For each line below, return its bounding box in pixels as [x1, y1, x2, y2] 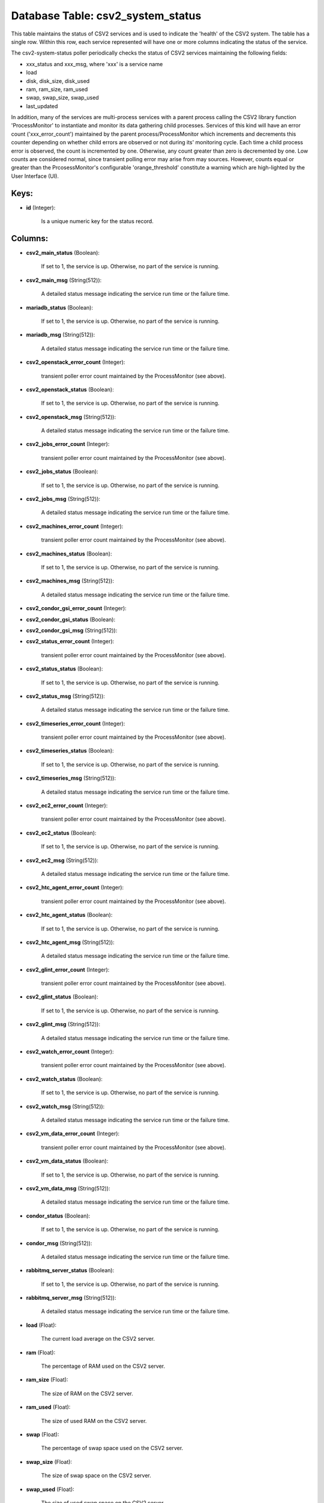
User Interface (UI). [11, 172, 59, 180]
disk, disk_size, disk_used [26, 77, 90, 84]
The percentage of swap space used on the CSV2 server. [41, 1445, 184, 1452]
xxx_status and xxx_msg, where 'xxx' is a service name [26, 60, 163, 67]
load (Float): [26, 1321, 57, 1329]
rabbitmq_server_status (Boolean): [26, 1267, 115, 1274]
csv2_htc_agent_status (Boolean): [26, 911, 113, 919]
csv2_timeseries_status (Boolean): [26, 747, 114, 755]
